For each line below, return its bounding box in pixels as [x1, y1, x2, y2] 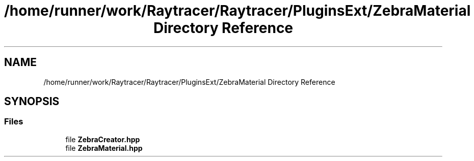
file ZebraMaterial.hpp [65, 143, 143, 152]
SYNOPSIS [4, 95, 60, 108]
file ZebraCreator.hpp [65, 135, 140, 144]
